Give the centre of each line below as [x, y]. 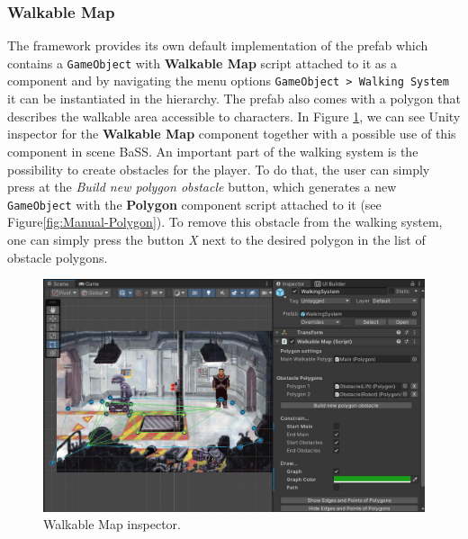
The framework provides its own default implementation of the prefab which [218, 45]
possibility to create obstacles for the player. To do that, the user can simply [219, 169]
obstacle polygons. [58, 257]
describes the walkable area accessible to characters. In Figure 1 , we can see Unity [234, 116]
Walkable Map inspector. [112, 524]
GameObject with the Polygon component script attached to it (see [194, 204]
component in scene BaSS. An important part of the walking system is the [213, 151]
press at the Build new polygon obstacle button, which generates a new [202, 187]
